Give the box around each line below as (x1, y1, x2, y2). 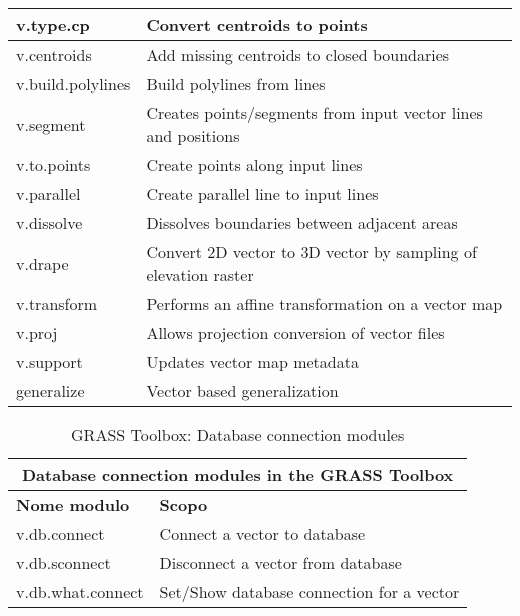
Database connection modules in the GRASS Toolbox (21, 463, 454, 486)
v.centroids (16, 43, 92, 66)
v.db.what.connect (16, 580, 144, 603)
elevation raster (146, 263, 254, 286)
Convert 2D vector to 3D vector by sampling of (146, 240, 477, 263)
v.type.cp (16, 13, 90, 36)
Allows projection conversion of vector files (146, 321, 445, 344)
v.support (16, 350, 83, 373)
